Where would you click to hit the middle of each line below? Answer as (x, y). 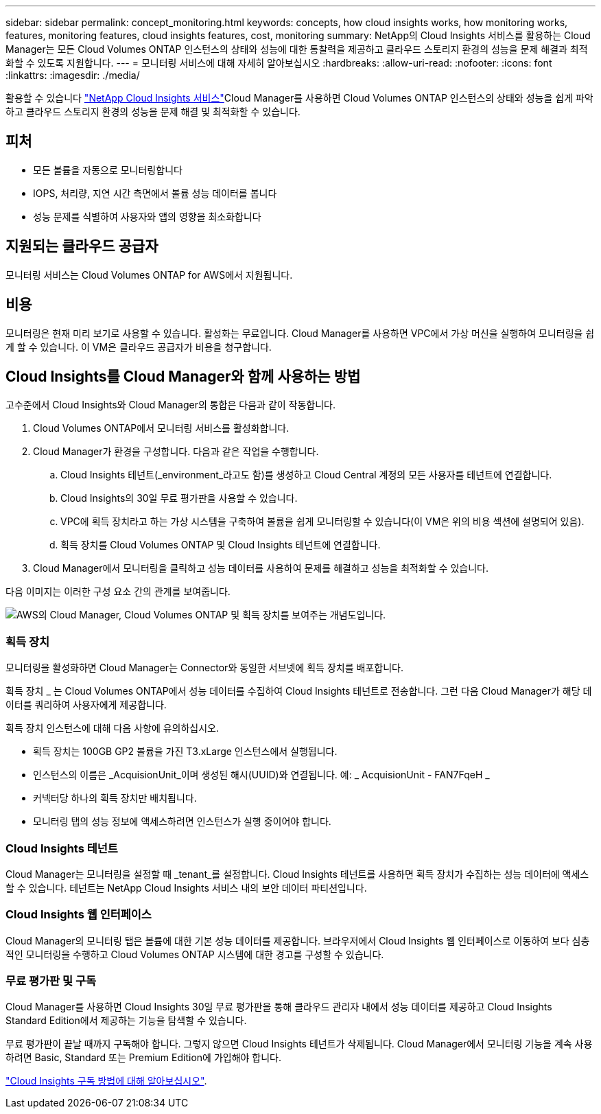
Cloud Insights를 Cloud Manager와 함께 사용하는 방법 (183, 376)
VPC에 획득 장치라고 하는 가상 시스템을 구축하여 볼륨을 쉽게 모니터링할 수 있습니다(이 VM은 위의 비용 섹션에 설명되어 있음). (322, 522)
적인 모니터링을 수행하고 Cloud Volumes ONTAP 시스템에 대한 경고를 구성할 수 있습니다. (195, 954)
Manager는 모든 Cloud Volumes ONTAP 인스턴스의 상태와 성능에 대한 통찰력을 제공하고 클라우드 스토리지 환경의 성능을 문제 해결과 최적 (297, 49)
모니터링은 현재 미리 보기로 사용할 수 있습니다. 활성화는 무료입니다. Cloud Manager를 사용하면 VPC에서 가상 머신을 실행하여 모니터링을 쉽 (300, 333)
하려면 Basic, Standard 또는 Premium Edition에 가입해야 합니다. (144, 1058)
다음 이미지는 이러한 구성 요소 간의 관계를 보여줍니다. (118, 592)
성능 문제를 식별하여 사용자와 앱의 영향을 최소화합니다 (147, 216)
